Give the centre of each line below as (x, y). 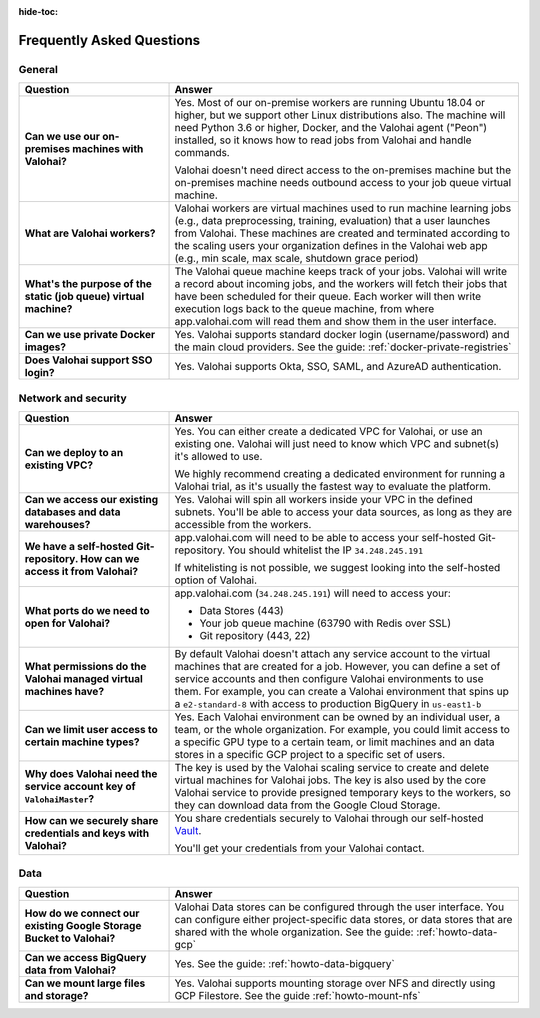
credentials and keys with (87, 833)
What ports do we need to (87, 610)
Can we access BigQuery (85, 957)
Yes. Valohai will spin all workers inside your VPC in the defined (324, 499)
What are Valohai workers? (90, 233)
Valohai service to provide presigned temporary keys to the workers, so (343, 792)
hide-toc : (38, 11)
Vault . (188, 830)
